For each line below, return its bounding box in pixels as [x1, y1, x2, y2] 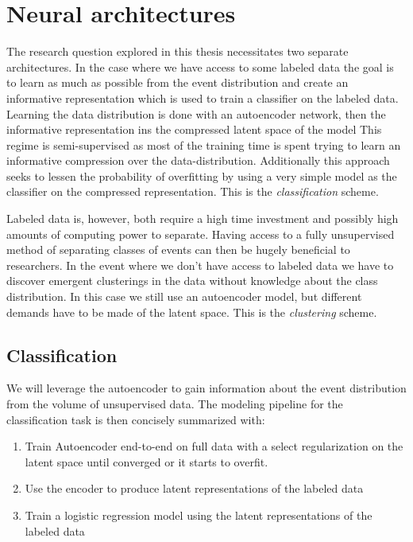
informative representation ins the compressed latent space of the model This [6, 121, 382, 138]
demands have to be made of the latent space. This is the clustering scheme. [6, 303, 377, 320]
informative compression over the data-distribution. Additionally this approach [6, 152, 390, 169]
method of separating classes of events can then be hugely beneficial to [6, 241, 350, 258]
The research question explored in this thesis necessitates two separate [6, 43, 349, 60]
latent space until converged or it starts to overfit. [25, 453, 268, 470]
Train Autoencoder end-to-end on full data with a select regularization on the [25, 438, 403, 454]
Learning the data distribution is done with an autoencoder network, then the [6, 105, 386, 122]
